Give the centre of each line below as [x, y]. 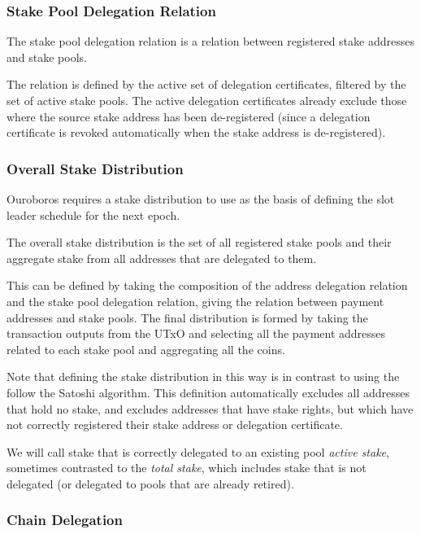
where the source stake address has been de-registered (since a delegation [189, 116]
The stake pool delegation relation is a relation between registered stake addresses [210, 41]
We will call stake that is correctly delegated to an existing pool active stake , [198, 451]
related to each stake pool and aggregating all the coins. [146, 349]
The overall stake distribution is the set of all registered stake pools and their [199, 242]
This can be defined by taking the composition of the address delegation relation [207, 285]
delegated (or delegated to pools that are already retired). [150, 483]
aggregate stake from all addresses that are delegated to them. [162, 258]
